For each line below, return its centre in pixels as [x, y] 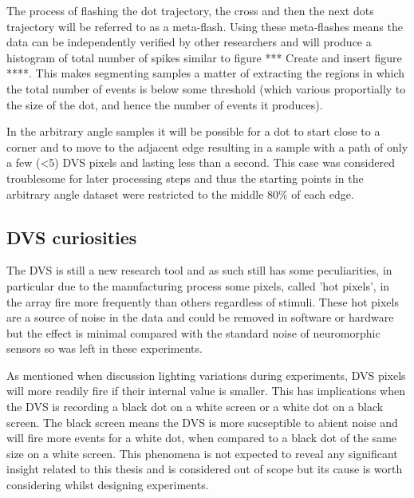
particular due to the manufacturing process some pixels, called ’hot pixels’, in [198, 285]
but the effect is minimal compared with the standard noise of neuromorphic [193, 332]
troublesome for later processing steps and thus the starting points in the [185, 178]
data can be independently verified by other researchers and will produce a [189, 42]
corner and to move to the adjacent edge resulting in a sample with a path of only [207, 146]
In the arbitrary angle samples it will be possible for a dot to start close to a [193, 131]
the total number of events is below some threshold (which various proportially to [206, 88]
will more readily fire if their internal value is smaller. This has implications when [206, 391]
